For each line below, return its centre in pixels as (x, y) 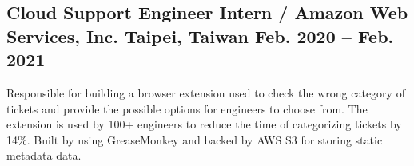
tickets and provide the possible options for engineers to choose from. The (187, 108)
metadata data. (44, 155)
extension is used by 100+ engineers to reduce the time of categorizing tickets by (204, 124)
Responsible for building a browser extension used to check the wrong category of (206, 92)
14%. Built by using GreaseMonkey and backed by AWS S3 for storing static (195, 139)
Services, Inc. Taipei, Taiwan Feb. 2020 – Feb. (200, 36)
